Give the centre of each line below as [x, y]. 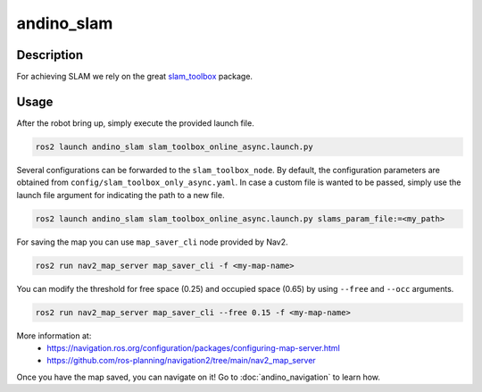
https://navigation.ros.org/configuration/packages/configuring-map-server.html [194, 348]
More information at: [54, 336]
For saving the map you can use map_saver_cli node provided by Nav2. [153, 242]
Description [50, 55]
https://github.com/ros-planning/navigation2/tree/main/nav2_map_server [181, 361]
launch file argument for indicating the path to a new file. [120, 195]
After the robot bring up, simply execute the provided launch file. [135, 123]
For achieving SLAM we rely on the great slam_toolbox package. [135, 77]
